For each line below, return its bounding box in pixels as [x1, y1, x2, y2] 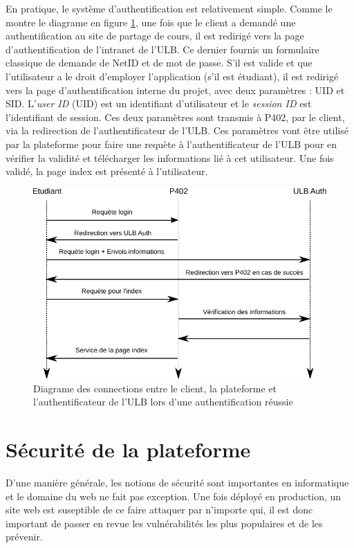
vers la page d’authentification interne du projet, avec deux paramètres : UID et [6, 82, 345, 97]
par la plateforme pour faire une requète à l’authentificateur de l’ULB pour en [6, 136, 337, 151]
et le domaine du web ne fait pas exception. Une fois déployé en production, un [6, 488, 342, 503]
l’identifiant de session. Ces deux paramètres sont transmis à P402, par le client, [6, 109, 345, 124]
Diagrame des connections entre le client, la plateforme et [33, 381, 277, 395]
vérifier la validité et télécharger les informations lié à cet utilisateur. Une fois [6, 150, 334, 165]
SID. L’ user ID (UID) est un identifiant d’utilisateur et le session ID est [6, 96, 312, 111]
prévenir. [6, 529, 43, 544]
